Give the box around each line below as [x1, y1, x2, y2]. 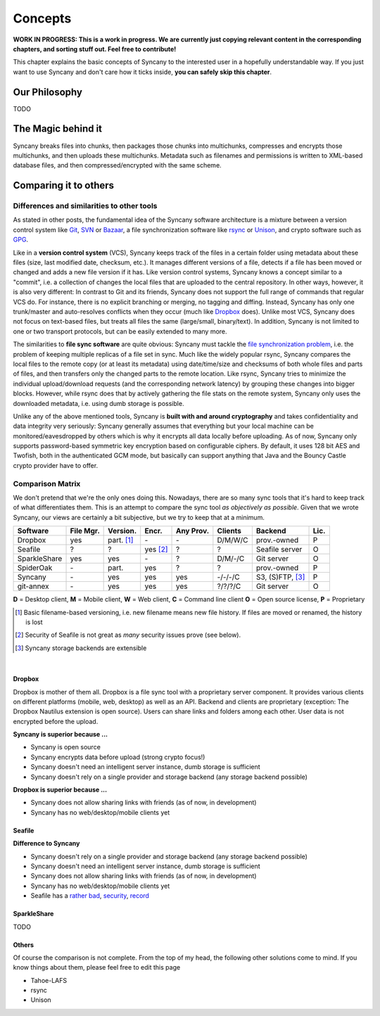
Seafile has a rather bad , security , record [30, 891, 149, 900]
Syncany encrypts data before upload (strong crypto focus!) [30, 753, 205, 761]
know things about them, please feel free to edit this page [13, 963, 181, 972]
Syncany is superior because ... [13, 730, 108, 739]
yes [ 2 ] [144, 545, 168, 554]
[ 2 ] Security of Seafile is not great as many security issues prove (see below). [15, 630, 241, 640]
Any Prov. [175, 526, 210, 536]
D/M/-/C [217, 554, 245, 564]
